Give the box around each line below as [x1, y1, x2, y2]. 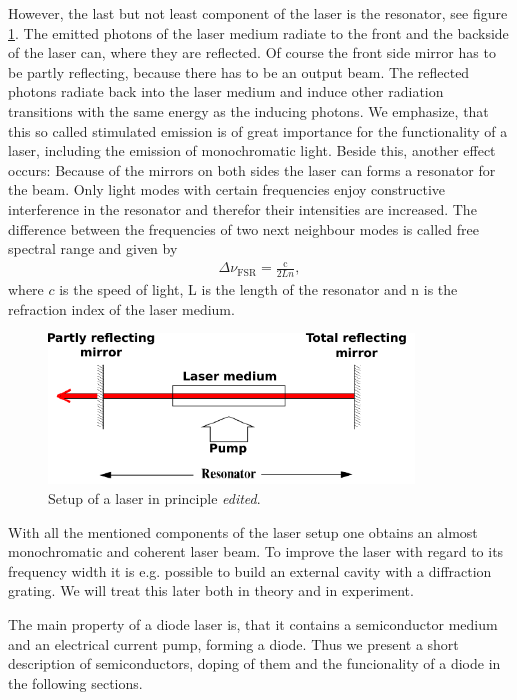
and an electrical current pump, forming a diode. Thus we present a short [8, 633, 459, 654]
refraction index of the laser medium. [8, 298, 235, 319]
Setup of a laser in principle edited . [48, 488, 261, 509]
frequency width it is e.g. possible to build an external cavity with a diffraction [8, 560, 492, 581]
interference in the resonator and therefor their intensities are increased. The [8, 198, 477, 219]
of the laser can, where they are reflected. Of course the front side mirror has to [8, 42, 496, 63]
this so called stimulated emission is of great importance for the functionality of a [8, 120, 508, 141]
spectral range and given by [8, 238, 178, 259]
